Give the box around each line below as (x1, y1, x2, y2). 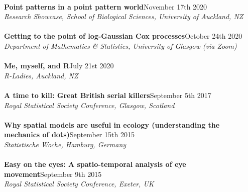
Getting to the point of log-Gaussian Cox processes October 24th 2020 (4, 31, 242, 41)
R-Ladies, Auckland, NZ (4, 70, 78, 80)
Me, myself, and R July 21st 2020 (4, 60, 114, 71)
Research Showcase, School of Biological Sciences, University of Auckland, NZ (4, 11, 243, 22)
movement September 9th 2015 (4, 168, 102, 179)
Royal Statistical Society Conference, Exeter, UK (4, 178, 154, 189)
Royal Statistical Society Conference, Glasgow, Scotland (4, 100, 175, 110)
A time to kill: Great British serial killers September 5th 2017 (4, 89, 211, 100)
